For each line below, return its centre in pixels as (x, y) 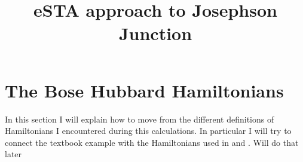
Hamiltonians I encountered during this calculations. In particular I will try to (148, 131)
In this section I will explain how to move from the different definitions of (140, 119)
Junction (155, 33)
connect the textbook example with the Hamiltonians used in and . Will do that (152, 142)
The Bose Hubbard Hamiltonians (144, 90)
